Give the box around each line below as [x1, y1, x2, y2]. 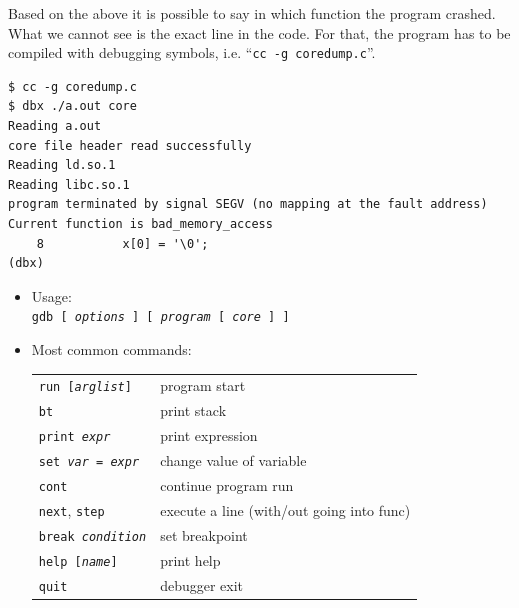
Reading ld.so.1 [8, 158, 116, 173]
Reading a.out [8, 119, 102, 134]
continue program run [160, 475, 294, 496]
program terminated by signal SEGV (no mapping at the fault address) [8, 197, 488, 212]
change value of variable [160, 450, 307, 471]
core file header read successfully [8, 138, 252, 153]
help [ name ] [38, 554, 118, 569]
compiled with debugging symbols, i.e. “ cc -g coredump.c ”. [8, 42, 376, 63]
